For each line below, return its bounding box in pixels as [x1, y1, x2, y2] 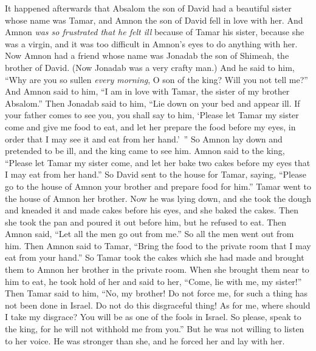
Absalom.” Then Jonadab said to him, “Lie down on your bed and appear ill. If [5, 96, 300, 109]
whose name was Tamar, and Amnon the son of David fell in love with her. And [5, 13, 303, 26]
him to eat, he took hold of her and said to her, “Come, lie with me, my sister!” [5, 275, 302, 287]
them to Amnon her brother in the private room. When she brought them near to [5, 263, 309, 276]
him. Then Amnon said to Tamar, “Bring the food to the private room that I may [5, 239, 311, 252]
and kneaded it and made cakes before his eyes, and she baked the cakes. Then [5, 204, 298, 216]
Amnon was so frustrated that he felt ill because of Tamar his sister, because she [5, 25, 304, 38]
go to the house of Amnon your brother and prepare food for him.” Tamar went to [5, 179, 311, 192]
